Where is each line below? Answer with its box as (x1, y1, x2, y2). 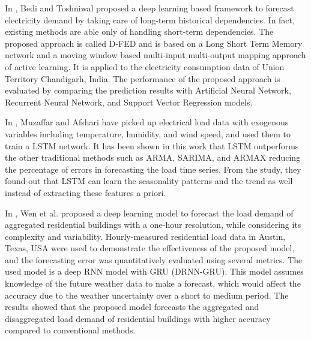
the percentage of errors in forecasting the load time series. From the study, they (5, 163, 301, 175)
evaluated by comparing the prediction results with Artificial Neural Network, (5, 84, 291, 97)
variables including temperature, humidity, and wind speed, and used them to (5, 127, 291, 140)
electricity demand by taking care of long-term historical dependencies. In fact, (5, 13, 295, 26)
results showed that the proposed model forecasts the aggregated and (5, 300, 259, 313)
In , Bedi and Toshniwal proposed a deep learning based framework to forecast (5, 2, 294, 14)
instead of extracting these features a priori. (5, 186, 166, 198)
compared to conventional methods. (5, 324, 136, 336)
